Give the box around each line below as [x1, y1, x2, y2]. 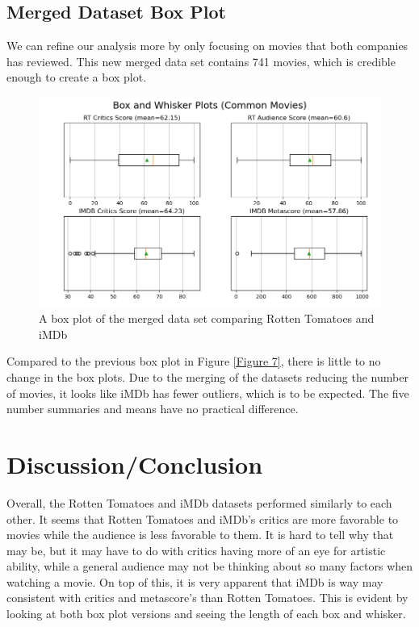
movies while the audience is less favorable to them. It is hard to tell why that [6, 526, 394, 543]
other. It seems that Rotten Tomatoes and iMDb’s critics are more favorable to [6, 510, 399, 527]
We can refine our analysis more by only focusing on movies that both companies [6, 37, 409, 54]
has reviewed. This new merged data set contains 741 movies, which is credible [6, 52, 396, 69]
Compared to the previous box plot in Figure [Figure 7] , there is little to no [6, 353, 381, 370]
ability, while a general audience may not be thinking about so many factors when [6, 558, 413, 575]
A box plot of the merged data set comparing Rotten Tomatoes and [39, 310, 375, 327]
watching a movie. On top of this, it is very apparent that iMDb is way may [6, 573, 383, 590]
